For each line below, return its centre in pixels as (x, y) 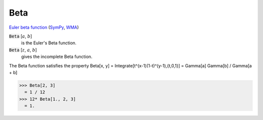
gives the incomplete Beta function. (57, 57)
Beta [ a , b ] (20, 36)
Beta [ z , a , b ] (23, 50)
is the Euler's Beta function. (49, 43)
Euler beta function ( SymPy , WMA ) (44, 27)
